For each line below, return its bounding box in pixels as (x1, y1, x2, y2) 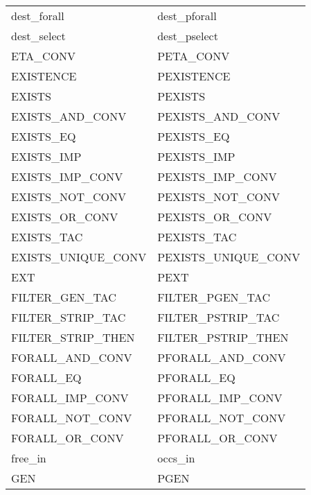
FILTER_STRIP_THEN (11, 329, 135, 345)
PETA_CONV (157, 48, 230, 64)
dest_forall (11, 8, 64, 24)
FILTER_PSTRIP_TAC (157, 309, 280, 325)
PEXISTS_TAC (157, 229, 237, 245)
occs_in (157, 450, 195, 466)
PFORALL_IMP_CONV (157, 390, 283, 406)
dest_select (11, 28, 66, 44)
